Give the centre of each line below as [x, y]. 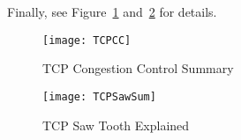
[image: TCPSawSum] [99, 96]
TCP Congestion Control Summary [138, 68]
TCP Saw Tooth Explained [116, 125]
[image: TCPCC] [87, 40]
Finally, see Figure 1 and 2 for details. [112, 11]
